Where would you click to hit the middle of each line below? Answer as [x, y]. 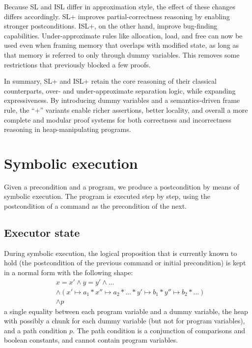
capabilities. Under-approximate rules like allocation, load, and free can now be [123, 35]
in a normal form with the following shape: [69, 272]
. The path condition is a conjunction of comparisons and [159, 330]
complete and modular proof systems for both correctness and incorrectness [118, 119]
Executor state [42, 233]
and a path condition [36, 330]
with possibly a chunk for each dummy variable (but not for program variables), [125, 321]
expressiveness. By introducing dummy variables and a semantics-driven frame [122, 100]
